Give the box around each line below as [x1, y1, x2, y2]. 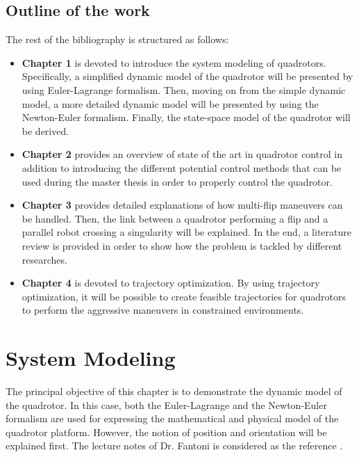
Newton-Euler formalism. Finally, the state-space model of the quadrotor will [22, 110, 351, 125]
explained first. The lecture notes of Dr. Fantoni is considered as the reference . [6, 438, 343, 453]
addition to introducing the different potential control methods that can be [22, 160, 342, 175]
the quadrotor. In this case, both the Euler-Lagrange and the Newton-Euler [6, 397, 327, 412]
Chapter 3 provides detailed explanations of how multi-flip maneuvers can [22, 198, 343, 212]
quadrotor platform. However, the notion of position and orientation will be [6, 424, 327, 439]
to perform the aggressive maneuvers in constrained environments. [22, 303, 304, 317]
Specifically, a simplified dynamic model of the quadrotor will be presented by [22, 69, 353, 83]
